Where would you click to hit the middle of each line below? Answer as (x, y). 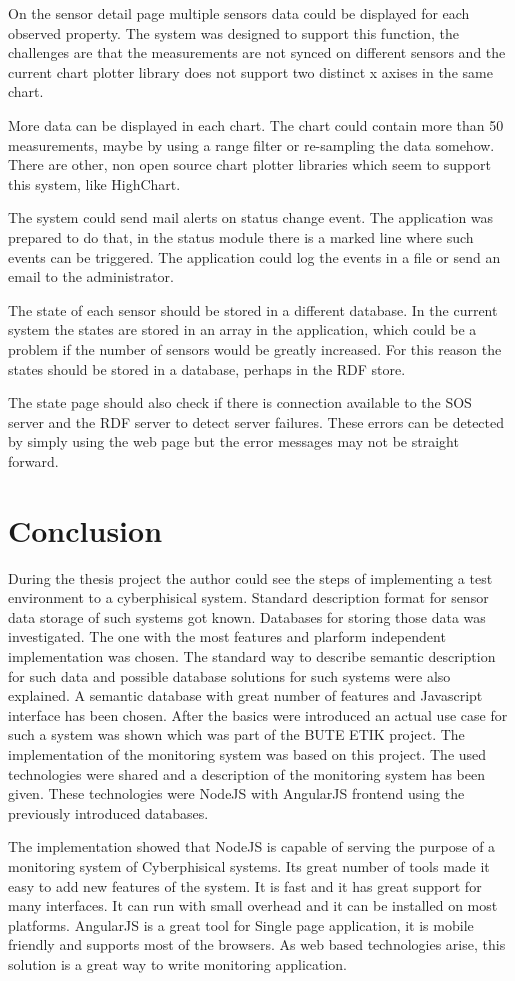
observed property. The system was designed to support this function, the (234, 32)
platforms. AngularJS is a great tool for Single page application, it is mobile (241, 924)
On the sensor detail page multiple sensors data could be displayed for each (239, 13)
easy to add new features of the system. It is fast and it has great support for (245, 885)
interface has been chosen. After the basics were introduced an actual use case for (258, 714)
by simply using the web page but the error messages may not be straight (233, 441)
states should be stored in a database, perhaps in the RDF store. (207, 368)
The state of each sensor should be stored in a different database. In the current (253, 309)
